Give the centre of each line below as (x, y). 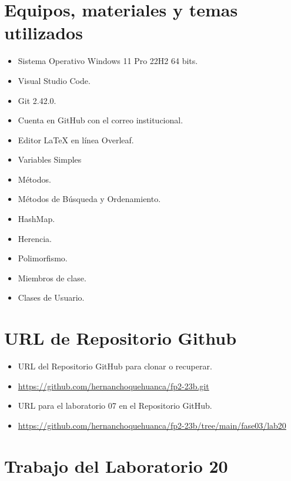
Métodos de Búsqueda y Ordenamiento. (89, 199)
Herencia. (35, 238)
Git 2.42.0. (37, 100)
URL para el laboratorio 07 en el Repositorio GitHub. (115, 406)
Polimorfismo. (43, 258)
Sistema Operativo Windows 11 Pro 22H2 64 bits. (108, 61)
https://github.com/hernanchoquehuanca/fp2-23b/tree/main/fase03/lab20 (152, 425)
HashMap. (36, 219)
